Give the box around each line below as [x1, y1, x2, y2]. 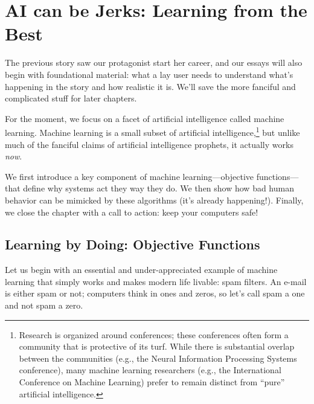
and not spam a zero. [5, 299, 83, 312]
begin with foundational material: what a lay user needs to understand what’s [5, 68, 293, 80]
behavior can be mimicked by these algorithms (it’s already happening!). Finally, [5, 193, 304, 206]
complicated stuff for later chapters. [5, 92, 137, 104]
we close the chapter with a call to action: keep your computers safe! [5, 205, 258, 218]
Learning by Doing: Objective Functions [5, 235, 260, 254]
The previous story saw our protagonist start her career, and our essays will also [5, 56, 303, 69]
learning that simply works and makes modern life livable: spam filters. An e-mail [5, 275, 307, 287]
